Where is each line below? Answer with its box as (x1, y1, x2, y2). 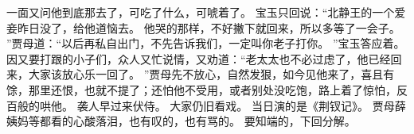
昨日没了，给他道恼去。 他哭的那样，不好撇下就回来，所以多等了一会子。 (17, 19, 400, 36)
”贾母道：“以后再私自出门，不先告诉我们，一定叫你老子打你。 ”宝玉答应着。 (6, 35, 405, 52)
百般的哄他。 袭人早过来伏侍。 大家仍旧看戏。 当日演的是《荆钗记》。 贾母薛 (6, 97, 406, 113)
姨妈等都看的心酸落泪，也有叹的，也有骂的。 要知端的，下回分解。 (6, 113, 356, 129)
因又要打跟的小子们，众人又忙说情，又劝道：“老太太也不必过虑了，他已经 (6, 50, 391, 67)
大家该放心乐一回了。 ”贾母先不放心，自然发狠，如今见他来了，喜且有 (28, 66, 395, 82)
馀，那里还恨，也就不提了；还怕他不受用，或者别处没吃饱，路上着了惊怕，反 (6, 81, 408, 98)
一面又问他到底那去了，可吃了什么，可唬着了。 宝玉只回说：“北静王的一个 (6, 4, 395, 20)
